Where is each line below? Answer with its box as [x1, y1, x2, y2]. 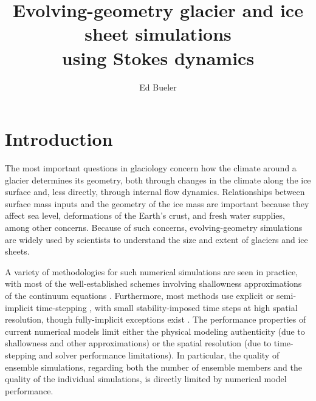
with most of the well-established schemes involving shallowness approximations [5, 277, 302, 290]
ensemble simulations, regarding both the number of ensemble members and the [5, 360, 302, 373]
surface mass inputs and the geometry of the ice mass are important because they [5, 197, 309, 210]
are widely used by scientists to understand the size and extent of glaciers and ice [5, 233, 308, 245]
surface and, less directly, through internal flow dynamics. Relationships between [5, 185, 305, 198]
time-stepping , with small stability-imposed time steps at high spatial [36, 301, 298, 314]
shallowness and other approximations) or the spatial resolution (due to [5, 337, 272, 349]
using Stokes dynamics [61, 45, 255, 70]
